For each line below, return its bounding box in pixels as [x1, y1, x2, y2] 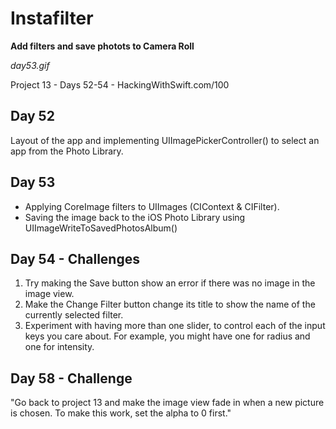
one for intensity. [24, 341, 95, 353]
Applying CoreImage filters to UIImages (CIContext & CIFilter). [24, 200, 280, 212]
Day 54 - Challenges [10, 250, 140, 267]
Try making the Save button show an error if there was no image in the [24, 277, 316, 289]
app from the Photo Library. [10, 145, 124, 157]
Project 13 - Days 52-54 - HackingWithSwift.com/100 [10, 78, 230, 91]
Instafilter [10, 7, 94, 30]
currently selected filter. [24, 309, 124, 321]
